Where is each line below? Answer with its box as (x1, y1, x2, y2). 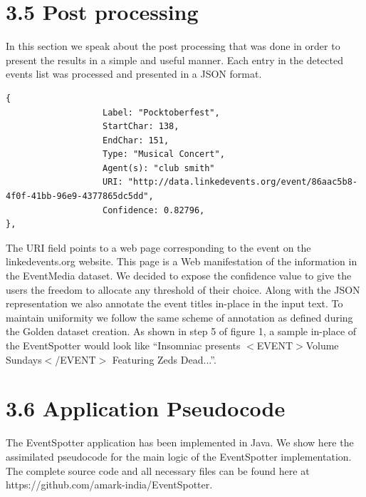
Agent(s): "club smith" (103, 163, 215, 173)
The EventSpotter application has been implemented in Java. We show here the (6, 435, 354, 450)
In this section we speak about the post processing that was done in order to (6, 39, 340, 53)
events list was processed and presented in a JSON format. (6, 66, 262, 81)
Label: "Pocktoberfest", (103, 107, 220, 118)
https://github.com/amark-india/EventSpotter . (6, 477, 213, 492)
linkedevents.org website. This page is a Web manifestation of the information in (6, 254, 357, 269)
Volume (305, 338, 339, 352)
